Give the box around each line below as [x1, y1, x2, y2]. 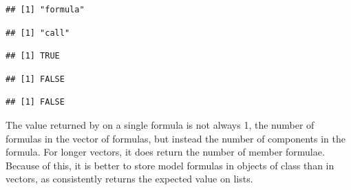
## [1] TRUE [6, 51, 60, 61]
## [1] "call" [6, 28, 70, 38]
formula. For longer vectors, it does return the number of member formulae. [6, 145, 325, 159]
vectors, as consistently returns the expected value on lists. [6, 171, 253, 186]
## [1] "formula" [6, 5, 85, 14]
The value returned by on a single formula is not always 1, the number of [6, 117, 315, 131]
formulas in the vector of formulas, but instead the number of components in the [6, 131, 345, 145]
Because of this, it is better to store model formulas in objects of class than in [6, 158, 334, 172]
